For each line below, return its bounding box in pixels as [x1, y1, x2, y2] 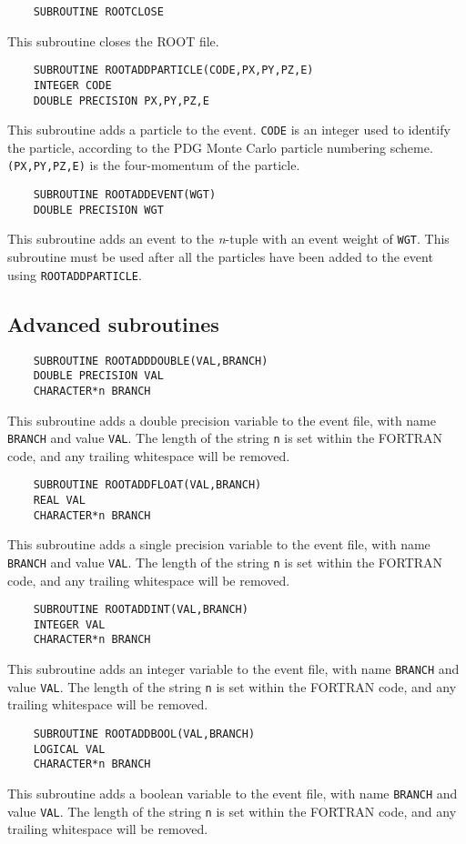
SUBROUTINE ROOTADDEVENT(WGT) [33, 188, 217, 202]
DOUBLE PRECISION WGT [33, 203, 164, 216]
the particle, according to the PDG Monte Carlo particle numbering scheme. [7, 137, 433, 156]
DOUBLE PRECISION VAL [33, 369, 164, 383]
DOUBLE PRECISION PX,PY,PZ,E [33, 94, 209, 107]
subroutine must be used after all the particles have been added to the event [7, 247, 433, 266]
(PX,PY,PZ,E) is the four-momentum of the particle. [7, 156, 300, 175]
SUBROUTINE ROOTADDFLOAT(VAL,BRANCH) [33, 478, 262, 492]
